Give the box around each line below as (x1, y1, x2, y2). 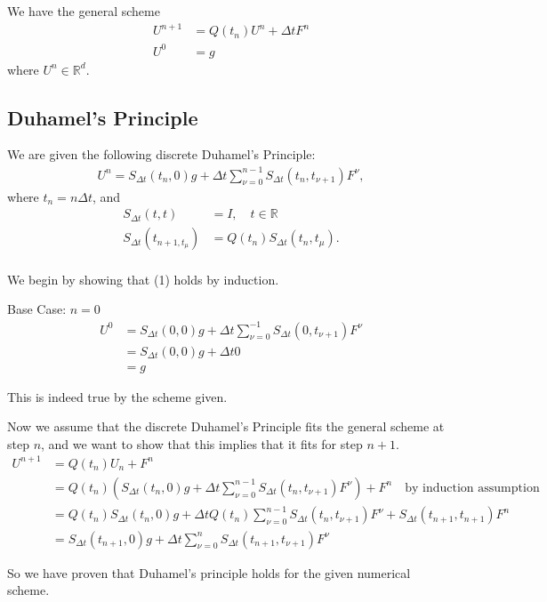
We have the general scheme (7, 2, 160, 20)
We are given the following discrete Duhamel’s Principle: (7, 145, 316, 164)
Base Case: (7, 300, 67, 318)
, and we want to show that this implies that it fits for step (41, 434, 363, 453)
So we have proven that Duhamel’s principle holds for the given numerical (7, 563, 411, 582)
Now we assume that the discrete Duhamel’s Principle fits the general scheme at (7, 417, 445, 436)
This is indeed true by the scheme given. (7, 387, 228, 405)
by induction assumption (405, 481, 540, 494)
